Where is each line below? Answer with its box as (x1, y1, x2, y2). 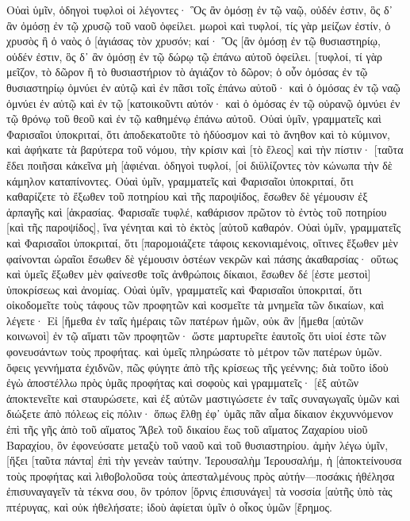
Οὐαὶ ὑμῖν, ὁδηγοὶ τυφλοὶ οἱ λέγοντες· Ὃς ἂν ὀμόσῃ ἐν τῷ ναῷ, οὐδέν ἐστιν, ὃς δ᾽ (6, 2, 393, 17)
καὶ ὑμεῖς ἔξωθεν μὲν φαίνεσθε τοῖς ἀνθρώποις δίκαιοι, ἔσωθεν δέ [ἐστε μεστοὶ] (6, 266, 371, 282)
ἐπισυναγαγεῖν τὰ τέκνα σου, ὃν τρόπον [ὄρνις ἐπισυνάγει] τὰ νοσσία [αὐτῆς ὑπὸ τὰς (6, 483, 393, 500)
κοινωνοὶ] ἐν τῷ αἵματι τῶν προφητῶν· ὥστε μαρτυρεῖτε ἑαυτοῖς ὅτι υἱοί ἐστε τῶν (6, 328, 386, 344)
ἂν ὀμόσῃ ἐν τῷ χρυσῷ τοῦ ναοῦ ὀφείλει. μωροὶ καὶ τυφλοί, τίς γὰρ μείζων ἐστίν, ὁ (6, 17, 391, 33)
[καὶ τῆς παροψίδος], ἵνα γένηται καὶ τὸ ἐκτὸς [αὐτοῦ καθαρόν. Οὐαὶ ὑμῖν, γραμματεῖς (6, 219, 401, 236)
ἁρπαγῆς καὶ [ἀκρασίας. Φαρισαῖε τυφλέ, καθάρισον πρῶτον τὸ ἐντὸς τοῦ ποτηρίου (6, 203, 387, 220)
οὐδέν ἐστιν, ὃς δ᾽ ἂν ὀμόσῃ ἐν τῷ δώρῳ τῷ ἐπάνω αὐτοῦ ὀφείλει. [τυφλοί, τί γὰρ (6, 48, 383, 64)
